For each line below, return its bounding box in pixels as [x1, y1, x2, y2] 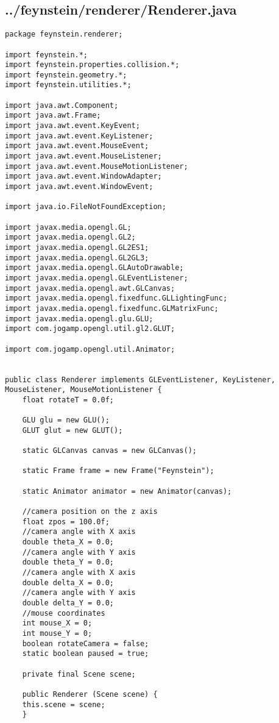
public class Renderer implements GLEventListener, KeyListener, [5, 375, 275, 384]
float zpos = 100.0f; [22, 517, 110, 526]
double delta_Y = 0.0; [22, 598, 114, 607]
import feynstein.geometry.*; [5, 70, 127, 79]
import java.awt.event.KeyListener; [5, 131, 154, 140]
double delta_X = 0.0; [22, 578, 114, 587]
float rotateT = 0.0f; [22, 395, 114, 404]
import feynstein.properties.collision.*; [5, 60, 180, 69]
